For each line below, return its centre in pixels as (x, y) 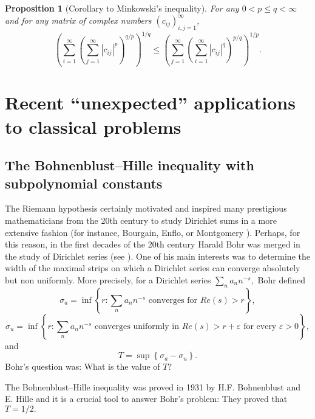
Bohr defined (282, 279)
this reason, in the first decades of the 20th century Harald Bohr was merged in (153, 244)
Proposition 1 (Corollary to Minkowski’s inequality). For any (122, 8)
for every (260, 326)
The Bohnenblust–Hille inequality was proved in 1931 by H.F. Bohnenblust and (153, 386)
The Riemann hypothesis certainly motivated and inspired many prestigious (146, 208)
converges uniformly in (137, 326)
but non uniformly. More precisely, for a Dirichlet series (108, 279)
